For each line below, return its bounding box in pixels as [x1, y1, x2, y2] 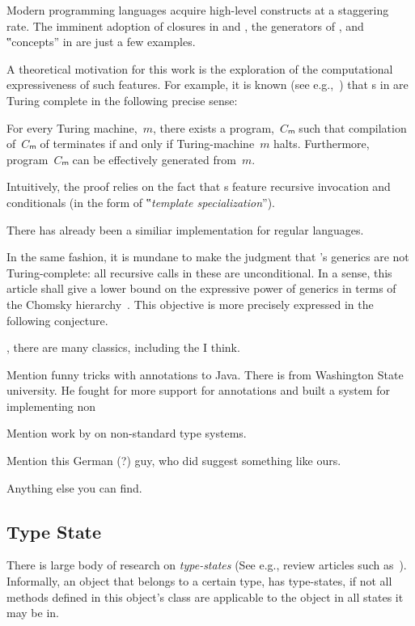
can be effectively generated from [72, 150, 236, 167]
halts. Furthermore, [273, 135, 370, 152]
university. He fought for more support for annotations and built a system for [6, 382, 390, 399]
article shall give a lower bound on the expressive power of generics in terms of [6, 280, 396, 297]
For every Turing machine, [6, 119, 138, 136]
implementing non [6, 397, 96, 414]
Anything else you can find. [6, 479, 142, 496]
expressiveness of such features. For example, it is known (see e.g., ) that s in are [6, 76, 409, 93]
